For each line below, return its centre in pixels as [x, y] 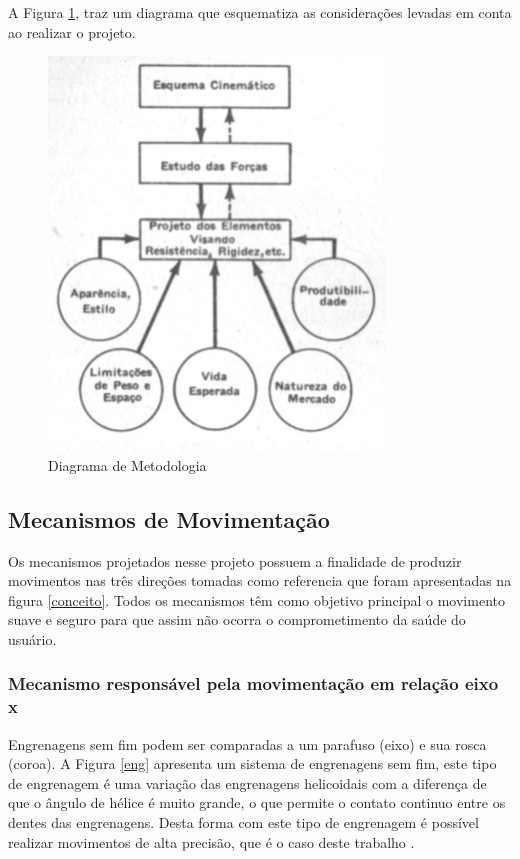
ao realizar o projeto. [72, 31]
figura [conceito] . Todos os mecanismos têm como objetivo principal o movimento [256, 599]
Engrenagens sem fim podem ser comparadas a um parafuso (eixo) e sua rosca [247, 743]
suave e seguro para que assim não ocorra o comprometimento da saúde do [237, 619]
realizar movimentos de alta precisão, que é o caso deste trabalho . [211, 841]
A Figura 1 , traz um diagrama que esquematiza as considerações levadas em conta [260, 12]
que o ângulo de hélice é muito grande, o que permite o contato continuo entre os [257, 802]
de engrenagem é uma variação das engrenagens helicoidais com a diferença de [247, 782]
